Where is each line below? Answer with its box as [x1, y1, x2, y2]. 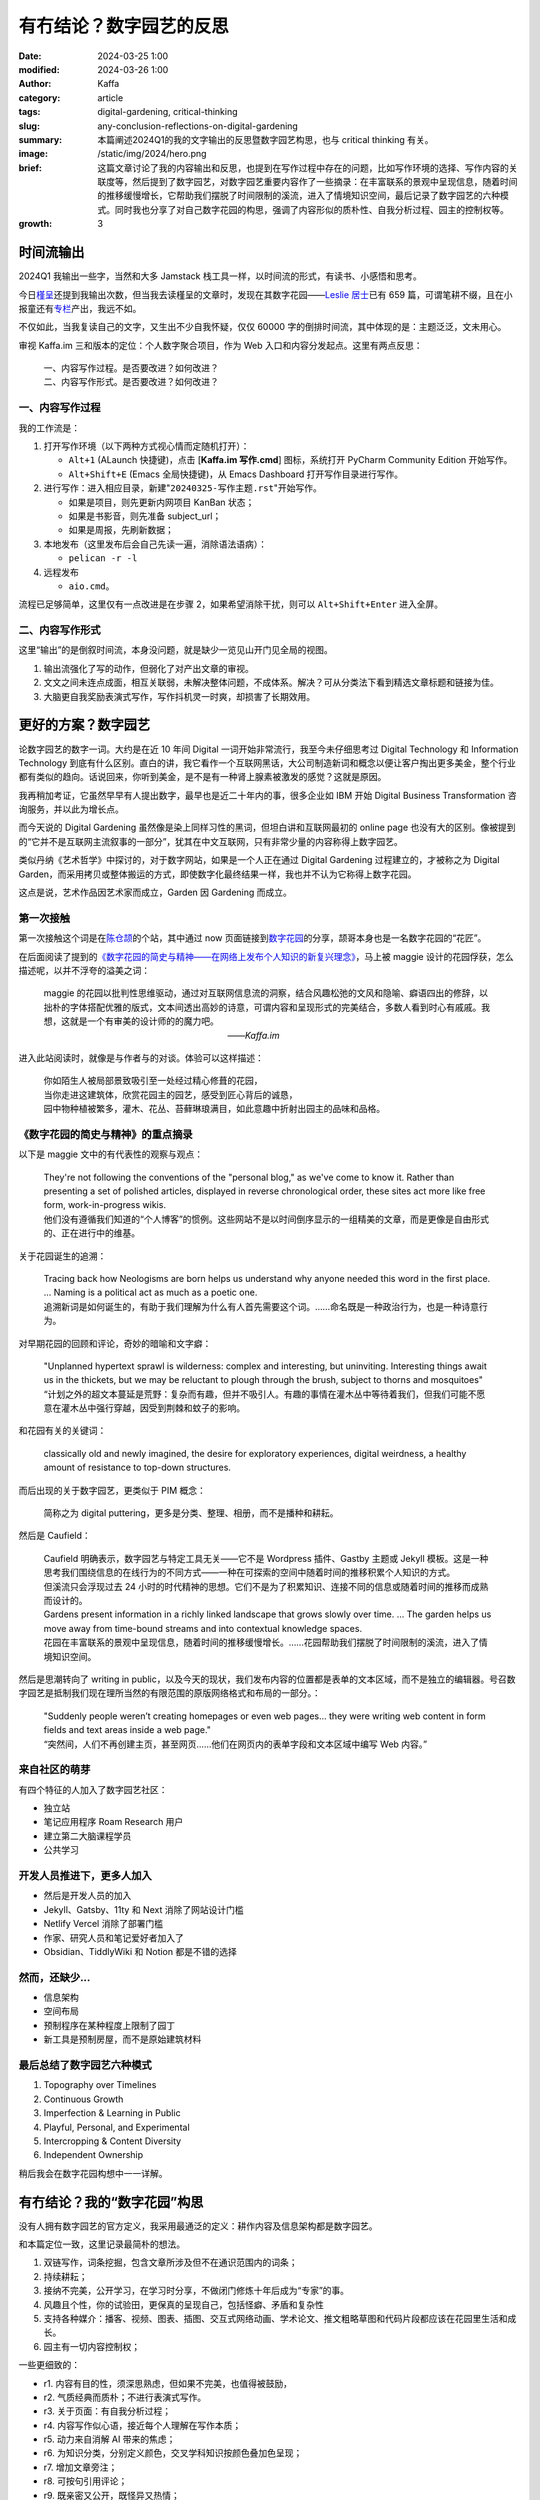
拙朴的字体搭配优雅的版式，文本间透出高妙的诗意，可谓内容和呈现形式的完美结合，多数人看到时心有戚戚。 [43, 1001, 482, 1013]
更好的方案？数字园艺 [18, 716, 150, 734]
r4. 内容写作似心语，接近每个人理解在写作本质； [43, 2419, 242, 2431]
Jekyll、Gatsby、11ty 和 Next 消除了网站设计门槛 [43, 1903, 244, 1915]
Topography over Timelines [43, 2079, 157, 2091]
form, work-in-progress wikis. [43, 1199, 167, 1211]
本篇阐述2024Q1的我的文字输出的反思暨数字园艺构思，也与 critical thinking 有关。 [97, 133, 434, 145]
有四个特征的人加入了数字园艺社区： [18, 1783, 168, 1795]
